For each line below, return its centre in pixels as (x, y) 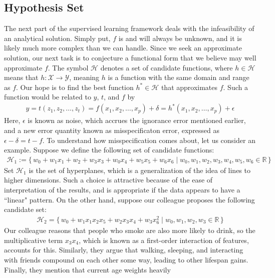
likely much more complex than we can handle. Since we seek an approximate (123, 48)
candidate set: (25, 209)
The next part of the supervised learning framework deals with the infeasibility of (129, 28)
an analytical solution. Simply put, (57, 38)
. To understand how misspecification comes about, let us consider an (149, 140)
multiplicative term (34, 240)
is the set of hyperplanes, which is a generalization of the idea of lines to (140, 170)
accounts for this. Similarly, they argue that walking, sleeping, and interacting (124, 250)
